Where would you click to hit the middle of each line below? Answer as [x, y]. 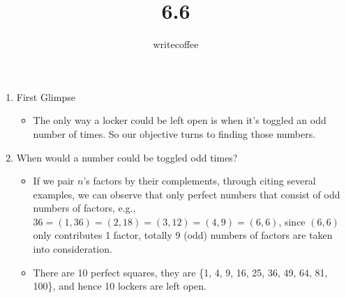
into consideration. [73, 249]
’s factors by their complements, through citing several [200, 181]
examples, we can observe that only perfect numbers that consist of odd [187, 194]
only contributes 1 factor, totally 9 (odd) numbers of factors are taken [183, 235]
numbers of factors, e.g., [84, 208]
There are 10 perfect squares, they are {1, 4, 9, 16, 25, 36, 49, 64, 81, [180, 272]
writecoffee [176, 44]
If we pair [54, 181]
